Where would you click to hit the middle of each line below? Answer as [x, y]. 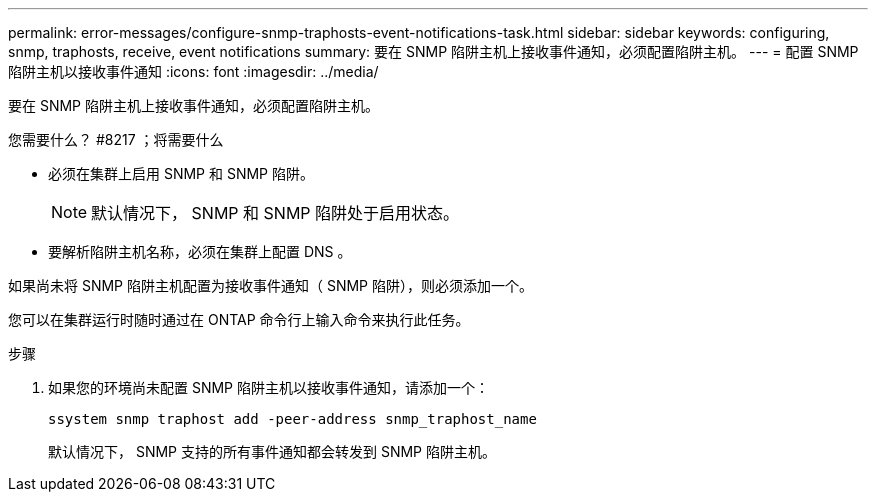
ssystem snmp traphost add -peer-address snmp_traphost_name [292, 419]
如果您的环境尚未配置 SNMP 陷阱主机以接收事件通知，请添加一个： [268, 387]
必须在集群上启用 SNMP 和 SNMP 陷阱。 [181, 173]
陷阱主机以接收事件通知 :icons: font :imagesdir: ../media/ [193, 71]
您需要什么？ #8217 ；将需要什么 [116, 139]
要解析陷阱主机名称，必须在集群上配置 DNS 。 [200, 251]
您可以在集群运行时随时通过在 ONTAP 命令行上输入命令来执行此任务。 [239, 319]
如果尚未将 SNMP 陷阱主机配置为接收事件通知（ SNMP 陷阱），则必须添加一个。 [270, 285]
